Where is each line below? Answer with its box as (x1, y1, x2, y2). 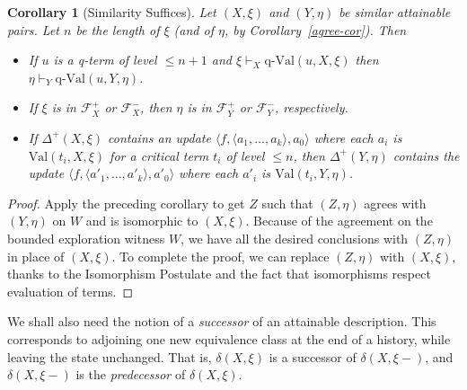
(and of (173, 20, 214, 39)
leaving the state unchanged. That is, (7, 347, 212, 366)
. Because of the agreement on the (245, 211, 433, 230)
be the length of (75, 20, 160, 39)
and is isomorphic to (85, 211, 198, 230)
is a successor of (269, 347, 357, 366)
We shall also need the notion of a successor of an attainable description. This (7, 312, 436, 331)
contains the (392, 146, 460, 164)
